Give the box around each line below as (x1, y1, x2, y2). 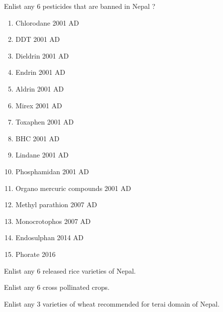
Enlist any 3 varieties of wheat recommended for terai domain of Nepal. (4, 298, 220, 309)
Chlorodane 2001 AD (15, 17, 79, 28)
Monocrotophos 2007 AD (15, 216, 91, 226)
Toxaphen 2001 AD (15, 117, 74, 127)
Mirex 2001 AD (15, 100, 62, 110)
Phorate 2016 (15, 249, 56, 259)
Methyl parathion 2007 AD (15, 199, 97, 210)
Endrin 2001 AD (15, 67, 65, 77)
